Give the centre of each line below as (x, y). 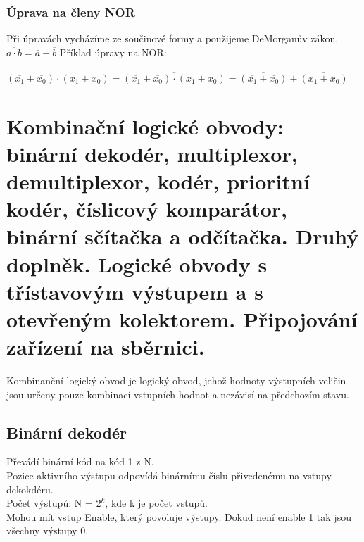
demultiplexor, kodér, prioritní (158, 181)
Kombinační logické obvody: (145, 126)
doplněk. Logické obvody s (137, 264)
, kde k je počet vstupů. (156, 503)
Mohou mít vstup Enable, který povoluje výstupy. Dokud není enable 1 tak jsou (179, 516)
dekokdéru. (30, 489)
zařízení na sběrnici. (106, 347)
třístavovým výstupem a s (135, 291)
